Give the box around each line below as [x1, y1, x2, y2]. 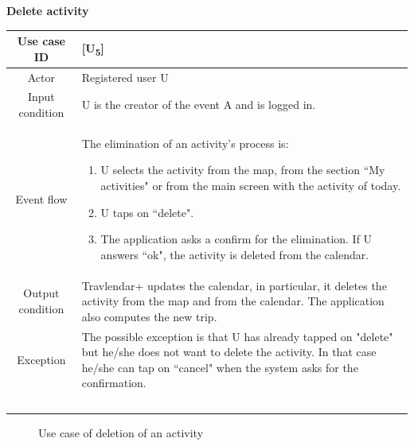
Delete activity [6, 2, 89, 18]
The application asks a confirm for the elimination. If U [100, 231, 373, 247]
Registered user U [81, 68, 169, 85]
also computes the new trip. [81, 308, 217, 324]
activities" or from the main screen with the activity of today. [100, 177, 401, 193]
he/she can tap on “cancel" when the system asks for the [81, 359, 358, 375]
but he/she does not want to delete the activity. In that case [81, 343, 377, 360]
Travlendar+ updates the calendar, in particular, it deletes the [81, 277, 387, 293]
